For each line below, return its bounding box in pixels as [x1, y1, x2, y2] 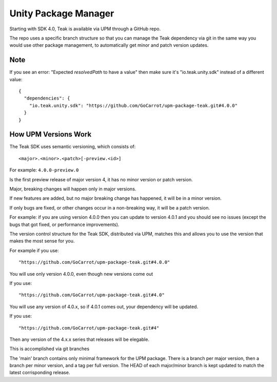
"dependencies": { [24, 95, 70, 101]
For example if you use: [9, 247, 59, 254]
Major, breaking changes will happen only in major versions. [9, 186, 136, 192]
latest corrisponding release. [9, 370, 70, 376]
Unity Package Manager [9, 8, 114, 19]
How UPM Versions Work [9, 130, 92, 139]
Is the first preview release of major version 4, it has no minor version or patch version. [9, 176, 193, 182]
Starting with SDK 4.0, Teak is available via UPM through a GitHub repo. [9, 26, 161, 32]
